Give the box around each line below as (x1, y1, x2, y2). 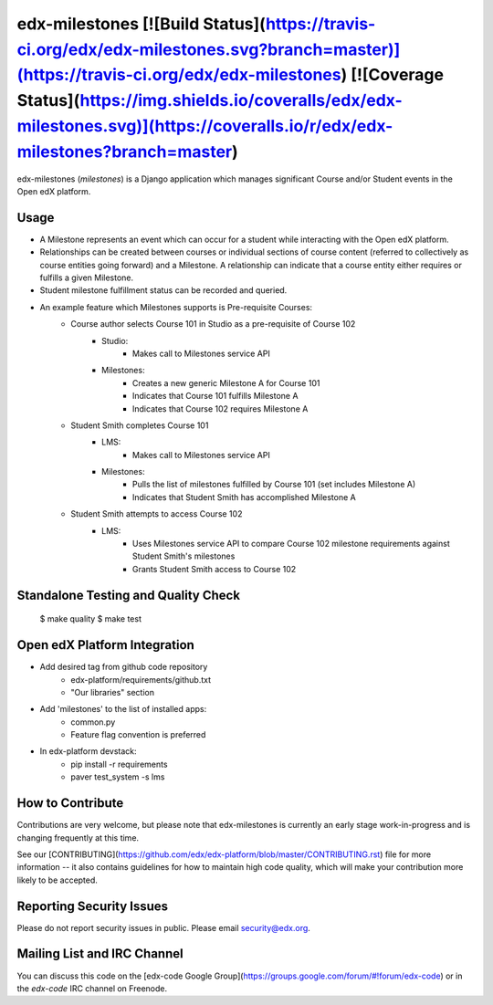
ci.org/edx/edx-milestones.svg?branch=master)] (16, 39, 401, 59)
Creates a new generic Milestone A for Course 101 (132, 377, 320, 388)
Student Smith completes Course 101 (70, 420, 209, 431)
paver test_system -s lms (70, 771, 165, 782)
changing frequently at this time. (16, 832, 140, 843)
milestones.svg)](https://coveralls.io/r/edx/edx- (16, 115, 393, 136)
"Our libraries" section (70, 686, 155, 697)
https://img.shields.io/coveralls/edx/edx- (79, 90, 404, 111)
